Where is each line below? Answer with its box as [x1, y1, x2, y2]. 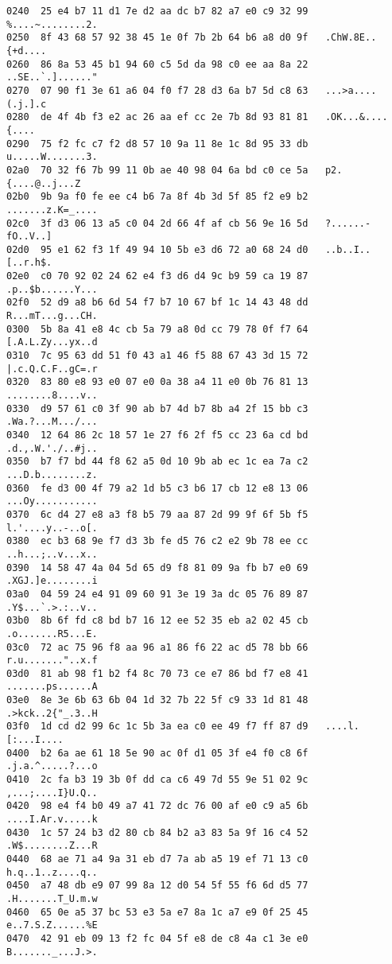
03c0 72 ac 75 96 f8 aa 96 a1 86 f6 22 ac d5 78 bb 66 [6, 641, 309, 653]
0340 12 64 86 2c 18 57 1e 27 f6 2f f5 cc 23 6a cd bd [6, 430, 309, 441]
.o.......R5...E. [6, 628, 98, 639]
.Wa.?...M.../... [6, 416, 98, 428]
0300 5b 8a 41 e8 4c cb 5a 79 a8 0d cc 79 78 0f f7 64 [6, 323, 309, 335]
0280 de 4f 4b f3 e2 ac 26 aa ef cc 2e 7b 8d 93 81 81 [6, 111, 309, 123]
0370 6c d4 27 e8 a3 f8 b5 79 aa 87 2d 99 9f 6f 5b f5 [6, 508, 309, 520]
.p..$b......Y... [6, 283, 98, 295]
